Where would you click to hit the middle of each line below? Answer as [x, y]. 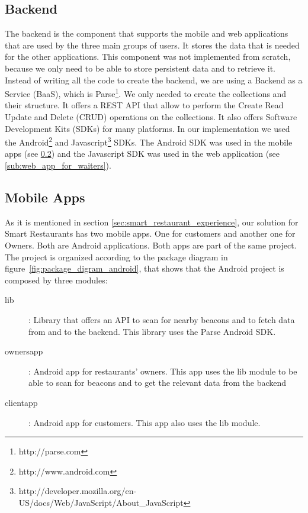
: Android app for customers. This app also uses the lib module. [145, 422]
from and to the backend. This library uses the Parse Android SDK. [152, 331]
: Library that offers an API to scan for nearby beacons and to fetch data [162, 320]
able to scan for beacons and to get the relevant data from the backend [158, 383]
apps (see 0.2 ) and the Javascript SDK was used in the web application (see [142, 154]
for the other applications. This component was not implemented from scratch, [148, 57]
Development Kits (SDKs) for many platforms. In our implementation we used [147, 128]
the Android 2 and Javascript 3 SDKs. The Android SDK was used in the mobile [149, 141]
